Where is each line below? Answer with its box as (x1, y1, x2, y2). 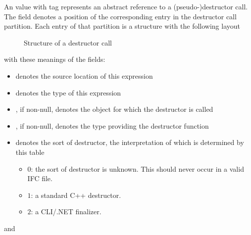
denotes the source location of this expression (15, 70, 153, 81)
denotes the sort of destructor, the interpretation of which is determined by (15, 137, 244, 147)
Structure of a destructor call (24, 37, 112, 47)
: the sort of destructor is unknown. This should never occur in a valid (31, 163, 244, 174)
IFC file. (27, 173, 52, 184)
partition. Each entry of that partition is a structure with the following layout (4, 21, 240, 31)
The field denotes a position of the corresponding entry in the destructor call (4, 11, 237, 21)
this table (15, 146, 45, 157)
